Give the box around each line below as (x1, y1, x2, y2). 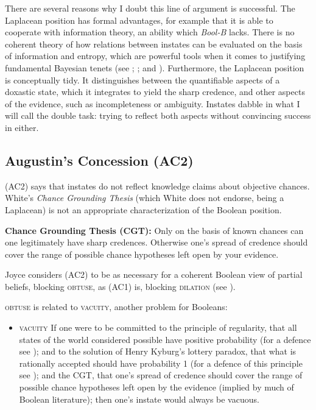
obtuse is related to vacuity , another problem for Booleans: (5, 300, 228, 313)
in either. (5, 121, 39, 133)
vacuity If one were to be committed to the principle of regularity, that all (19, 321, 297, 334)
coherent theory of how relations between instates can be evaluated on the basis (5, 37, 303, 50)
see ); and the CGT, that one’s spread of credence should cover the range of (19, 369, 303, 381)
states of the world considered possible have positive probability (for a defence (19, 333, 311, 345)
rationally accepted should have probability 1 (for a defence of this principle (19, 356, 303, 369)
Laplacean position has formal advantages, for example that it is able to (5, 13, 273, 26)
